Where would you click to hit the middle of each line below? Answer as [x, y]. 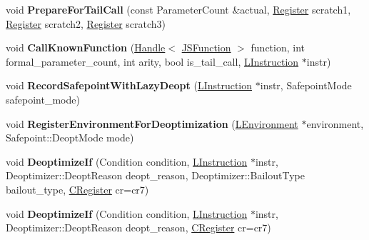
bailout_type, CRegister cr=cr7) [77, 189]
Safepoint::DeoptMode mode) [70, 137]
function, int [278, 47]
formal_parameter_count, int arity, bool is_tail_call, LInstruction [152, 61]
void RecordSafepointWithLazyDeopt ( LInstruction [129, 85]
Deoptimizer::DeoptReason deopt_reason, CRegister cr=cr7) [138, 227]
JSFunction [206, 47]
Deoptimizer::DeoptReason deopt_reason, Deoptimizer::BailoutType [155, 175]
